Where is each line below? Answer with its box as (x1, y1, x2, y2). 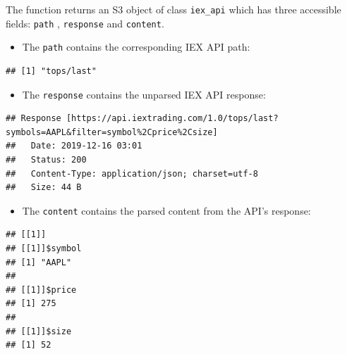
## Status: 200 (6, 155, 87, 165)
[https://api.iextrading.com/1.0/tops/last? (66, 113, 279, 124)
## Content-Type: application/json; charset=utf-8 (6, 168, 258, 179)
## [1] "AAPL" (6, 257, 72, 267)
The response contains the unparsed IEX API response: (22, 87, 266, 101)
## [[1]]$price (6, 284, 77, 295)
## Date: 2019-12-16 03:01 (6, 141, 142, 151)
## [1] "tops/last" (6, 65, 97, 76)
